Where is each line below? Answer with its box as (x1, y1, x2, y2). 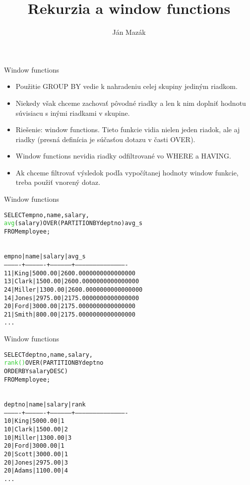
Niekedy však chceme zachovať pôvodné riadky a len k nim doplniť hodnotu (15, 97, 246, 108)
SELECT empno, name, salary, (4, 211, 89, 219)
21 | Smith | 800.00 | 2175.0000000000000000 (4, 311, 135, 318)
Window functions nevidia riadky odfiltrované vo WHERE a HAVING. (15, 151, 231, 161)
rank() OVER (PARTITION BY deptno (4, 359, 104, 367)
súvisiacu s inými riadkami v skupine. (15, 107, 130, 118)
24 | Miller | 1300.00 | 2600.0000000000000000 (4, 286, 143, 293)
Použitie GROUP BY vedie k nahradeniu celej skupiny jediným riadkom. (15, 81, 238, 91)
